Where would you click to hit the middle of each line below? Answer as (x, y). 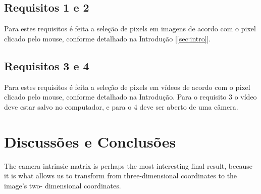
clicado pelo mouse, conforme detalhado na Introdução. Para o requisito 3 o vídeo (130, 97)
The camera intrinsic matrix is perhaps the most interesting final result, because (128, 165)
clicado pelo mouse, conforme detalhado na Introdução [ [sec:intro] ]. (108, 38)
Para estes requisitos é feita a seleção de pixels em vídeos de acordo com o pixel (127, 87)
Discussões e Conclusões (90, 141)
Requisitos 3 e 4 (47, 65)
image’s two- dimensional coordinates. (63, 185)
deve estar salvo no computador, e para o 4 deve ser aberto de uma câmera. (121, 106)
